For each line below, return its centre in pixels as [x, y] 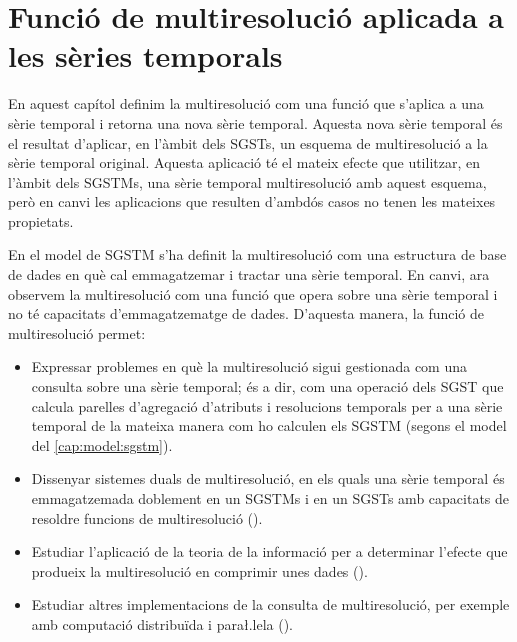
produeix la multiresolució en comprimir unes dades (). [199, 570]
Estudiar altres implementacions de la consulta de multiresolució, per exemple [270, 604]
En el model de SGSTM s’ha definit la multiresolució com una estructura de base [257, 254]
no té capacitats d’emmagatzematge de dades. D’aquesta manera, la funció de [246, 313]
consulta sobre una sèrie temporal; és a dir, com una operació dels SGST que [267, 386]
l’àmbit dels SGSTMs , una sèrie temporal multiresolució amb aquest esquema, [247, 181]
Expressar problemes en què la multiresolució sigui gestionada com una [249, 366]
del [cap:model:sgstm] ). [102, 444]
